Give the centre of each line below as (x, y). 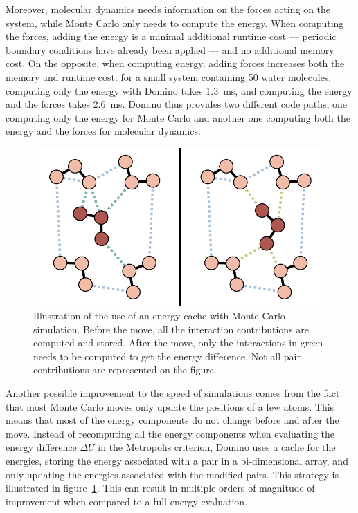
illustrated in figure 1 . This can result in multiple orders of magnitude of (160, 488)
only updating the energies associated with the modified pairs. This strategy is (172, 474)
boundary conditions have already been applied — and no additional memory (170, 49)
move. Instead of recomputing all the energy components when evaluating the (170, 433)
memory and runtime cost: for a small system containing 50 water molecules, (169, 76)
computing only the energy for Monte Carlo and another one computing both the (178, 117)
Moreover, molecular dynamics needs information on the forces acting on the (168, 9)
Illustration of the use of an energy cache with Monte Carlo (159, 316)
